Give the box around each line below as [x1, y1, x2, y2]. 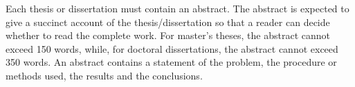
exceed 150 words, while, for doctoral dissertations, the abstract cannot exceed [6, 41, 338, 55]
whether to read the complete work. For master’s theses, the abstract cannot [6, 28, 330, 42]
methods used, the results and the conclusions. [6, 68, 203, 82]
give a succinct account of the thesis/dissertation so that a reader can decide [6, 14, 330, 29]
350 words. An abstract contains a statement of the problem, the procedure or [6, 55, 337, 69]
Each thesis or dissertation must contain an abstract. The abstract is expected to [6, 1, 349, 15]
